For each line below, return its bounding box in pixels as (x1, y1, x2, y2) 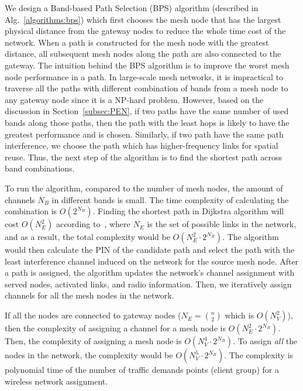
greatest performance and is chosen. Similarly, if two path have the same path (5, 128, 284, 140)
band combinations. (5, 162, 75, 174)
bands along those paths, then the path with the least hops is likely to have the (5, 116, 290, 128)
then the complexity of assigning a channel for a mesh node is (5, 322, 226, 334)
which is (225, 309, 254, 321)
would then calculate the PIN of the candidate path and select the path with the (5, 243, 294, 256)
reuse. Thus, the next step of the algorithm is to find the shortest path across (5, 150, 283, 163)
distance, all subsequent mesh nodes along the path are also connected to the (5, 47, 281, 60)
